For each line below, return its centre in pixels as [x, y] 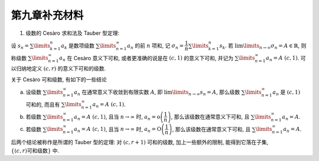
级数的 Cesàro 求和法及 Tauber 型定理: [73, 33]
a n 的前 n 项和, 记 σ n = [156, 46]
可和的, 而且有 [43, 104]
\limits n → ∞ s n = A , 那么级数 [206, 93]
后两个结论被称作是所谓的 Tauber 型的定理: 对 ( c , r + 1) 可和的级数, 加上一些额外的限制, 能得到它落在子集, [140, 142]
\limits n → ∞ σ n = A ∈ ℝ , [271, 46]
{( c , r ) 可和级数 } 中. [35, 150]
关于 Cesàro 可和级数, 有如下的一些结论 [59, 79]
